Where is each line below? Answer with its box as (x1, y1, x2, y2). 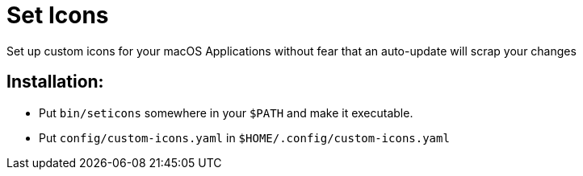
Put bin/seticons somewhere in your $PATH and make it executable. (39, 105, 413, 120)
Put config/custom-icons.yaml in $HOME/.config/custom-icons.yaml (39, 130, 450, 145)
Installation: (6, 72, 104, 92)
